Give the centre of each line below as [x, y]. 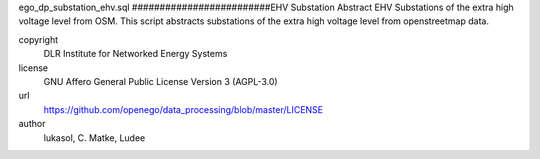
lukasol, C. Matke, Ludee [94, 137]
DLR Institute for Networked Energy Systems [135, 54]
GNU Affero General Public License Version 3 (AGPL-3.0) [161, 81]
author [32, 124]
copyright [38, 39]
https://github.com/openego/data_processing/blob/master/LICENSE [183, 109]
